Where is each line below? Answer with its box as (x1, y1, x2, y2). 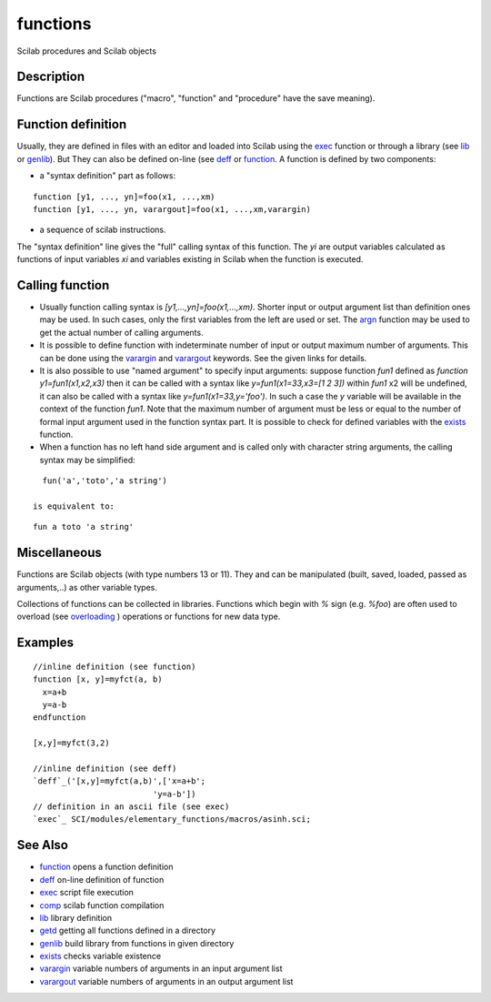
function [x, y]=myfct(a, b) (33, 674, 163, 684)
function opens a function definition (39, 861, 174, 873)
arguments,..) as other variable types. (16, 582, 158, 592)
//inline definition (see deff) (33, 763, 177, 774)
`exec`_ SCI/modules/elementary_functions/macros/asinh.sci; (33, 815, 311, 825)
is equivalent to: (33, 501, 115, 511)
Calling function (16, 278, 110, 293)
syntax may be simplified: (39, 454, 135, 465)
